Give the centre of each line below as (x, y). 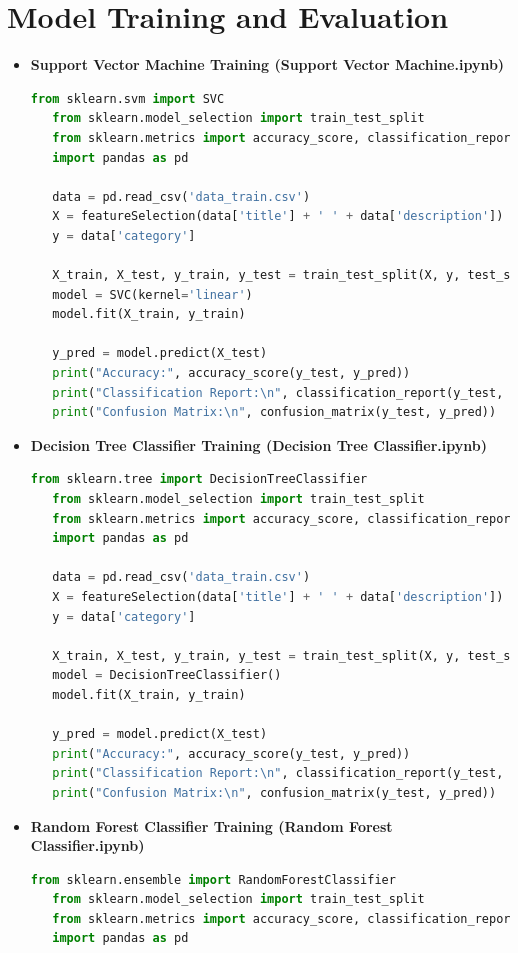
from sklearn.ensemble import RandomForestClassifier (213, 879)
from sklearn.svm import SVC (127, 98)
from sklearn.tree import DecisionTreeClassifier (199, 479)
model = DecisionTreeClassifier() (167, 675)
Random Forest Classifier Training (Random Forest (211, 825)
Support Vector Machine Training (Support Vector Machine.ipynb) (267, 64)
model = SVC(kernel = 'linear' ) (152, 294)
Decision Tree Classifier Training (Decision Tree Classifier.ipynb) (258, 444)
